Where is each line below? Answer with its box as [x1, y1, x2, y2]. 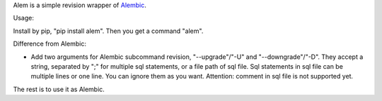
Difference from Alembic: [13, 39, 86, 48]
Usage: [13, 14, 35, 22]
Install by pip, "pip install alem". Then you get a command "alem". [13, 27, 204, 35]
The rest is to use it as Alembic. [13, 85, 105, 93]
